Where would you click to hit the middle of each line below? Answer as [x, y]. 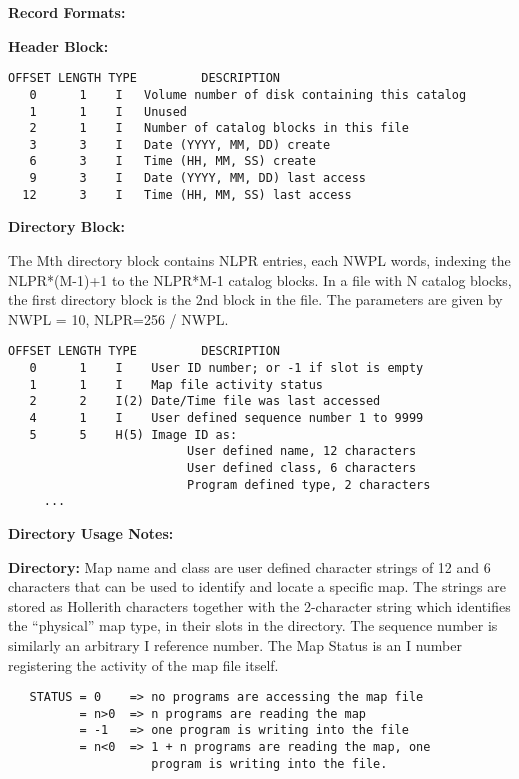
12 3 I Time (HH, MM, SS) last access [187, 194]
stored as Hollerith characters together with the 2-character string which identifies [259, 605]
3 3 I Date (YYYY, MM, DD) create [180, 144]
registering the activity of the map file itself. [143, 664]
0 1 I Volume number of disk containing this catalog [248, 94]
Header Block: [58, 45]
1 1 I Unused [108, 111]
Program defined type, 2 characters [308, 484]
